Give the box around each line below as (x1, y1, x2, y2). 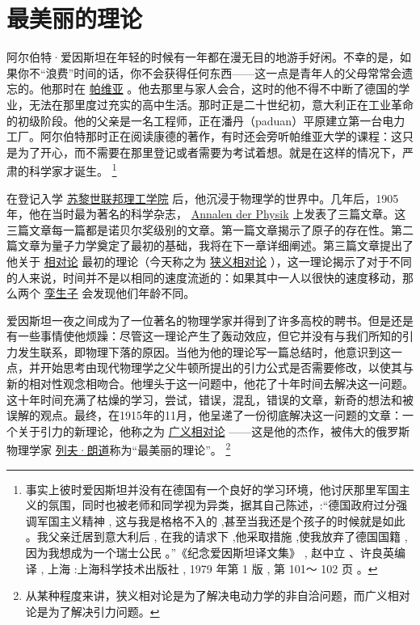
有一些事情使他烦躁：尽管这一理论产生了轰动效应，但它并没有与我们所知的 (6, 327, 402, 344)
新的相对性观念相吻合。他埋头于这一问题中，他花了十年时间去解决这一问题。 (6, 375, 414, 392)
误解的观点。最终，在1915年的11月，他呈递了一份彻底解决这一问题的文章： (6, 407, 402, 424)
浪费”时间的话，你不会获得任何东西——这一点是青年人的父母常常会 (45, 64, 402, 81)
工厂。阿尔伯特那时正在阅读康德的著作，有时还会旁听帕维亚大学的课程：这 (6, 128, 402, 145)
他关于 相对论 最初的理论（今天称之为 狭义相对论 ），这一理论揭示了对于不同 (6, 252, 412, 269)
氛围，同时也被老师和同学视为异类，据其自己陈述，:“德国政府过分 (48, 496, 397, 513)
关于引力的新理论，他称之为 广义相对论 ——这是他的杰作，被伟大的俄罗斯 (17, 422, 410, 439)
